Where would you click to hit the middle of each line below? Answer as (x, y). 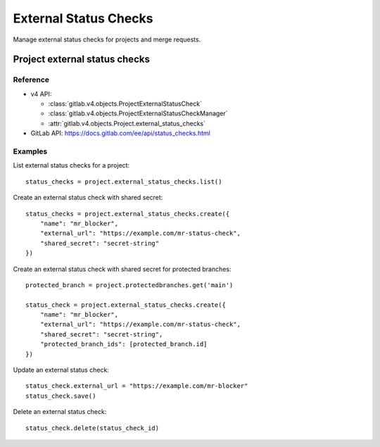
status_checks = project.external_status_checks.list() (124, 182)
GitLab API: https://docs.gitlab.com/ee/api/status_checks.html (120, 133)
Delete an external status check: (60, 412)
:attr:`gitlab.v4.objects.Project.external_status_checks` (127, 123)
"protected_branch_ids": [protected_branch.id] (123, 344)
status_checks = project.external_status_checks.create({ (128, 214)
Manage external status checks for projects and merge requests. (107, 39)
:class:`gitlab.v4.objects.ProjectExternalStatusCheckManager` (138, 113)
